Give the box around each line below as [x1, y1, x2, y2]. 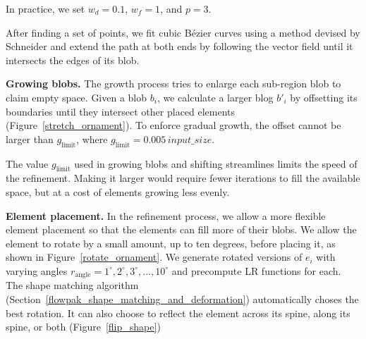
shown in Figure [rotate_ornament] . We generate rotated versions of [6, 249, 303, 264]
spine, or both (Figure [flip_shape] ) [6, 319, 161, 334]
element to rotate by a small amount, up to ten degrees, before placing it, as [6, 235, 336, 250]
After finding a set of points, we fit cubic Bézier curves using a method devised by [6, 25, 360, 39]
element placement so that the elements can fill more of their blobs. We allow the [6, 222, 357, 237]
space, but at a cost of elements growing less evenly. [6, 184, 230, 199]
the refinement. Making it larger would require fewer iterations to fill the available [6, 171, 360, 185]
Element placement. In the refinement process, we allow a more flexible [6, 208, 326, 223]
